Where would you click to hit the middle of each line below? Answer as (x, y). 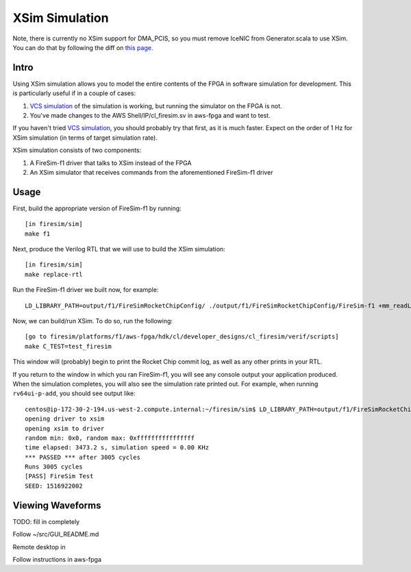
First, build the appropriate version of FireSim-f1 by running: (97, 208)
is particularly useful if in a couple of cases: (74, 93)
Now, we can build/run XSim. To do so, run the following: (93, 321)
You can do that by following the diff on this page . (83, 47)
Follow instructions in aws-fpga (57, 559)
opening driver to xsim (65, 419)
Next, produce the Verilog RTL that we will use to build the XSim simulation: (119, 249)
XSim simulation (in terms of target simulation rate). (85, 138)
